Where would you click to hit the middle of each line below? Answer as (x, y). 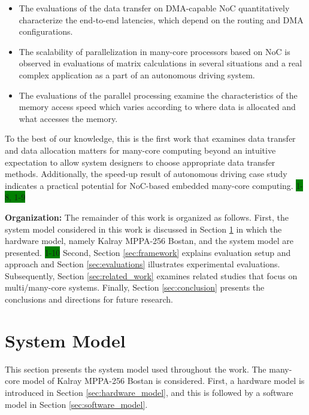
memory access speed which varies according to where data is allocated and (157, 107)
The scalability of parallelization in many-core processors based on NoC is (154, 51)
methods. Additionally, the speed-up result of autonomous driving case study (146, 174)
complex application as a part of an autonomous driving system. (137, 74)
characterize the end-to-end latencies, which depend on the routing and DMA (161, 19)
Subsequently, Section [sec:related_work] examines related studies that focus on (151, 275)
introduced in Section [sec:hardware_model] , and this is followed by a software (149, 392)
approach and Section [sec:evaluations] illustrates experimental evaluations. (143, 264)
